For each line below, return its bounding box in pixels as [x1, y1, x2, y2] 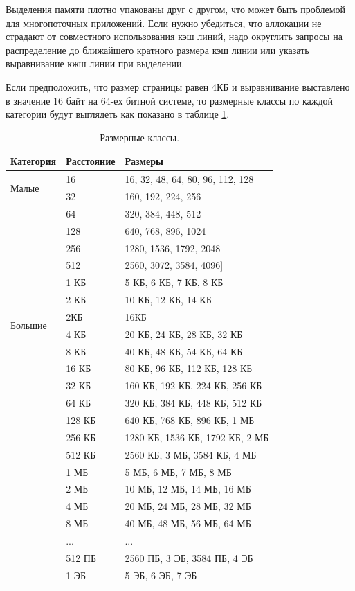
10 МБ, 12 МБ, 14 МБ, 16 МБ [125, 482, 251, 496]
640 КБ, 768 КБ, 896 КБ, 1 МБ [125, 413, 255, 427]
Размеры [125, 154, 163, 168]
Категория [10, 154, 57, 168]
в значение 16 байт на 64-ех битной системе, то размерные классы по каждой [6, 93, 334, 107]
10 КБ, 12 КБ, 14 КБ [125, 292, 212, 307]
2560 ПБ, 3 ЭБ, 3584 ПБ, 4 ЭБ [125, 550, 253, 565]
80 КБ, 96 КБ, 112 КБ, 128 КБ [125, 361, 253, 376]
